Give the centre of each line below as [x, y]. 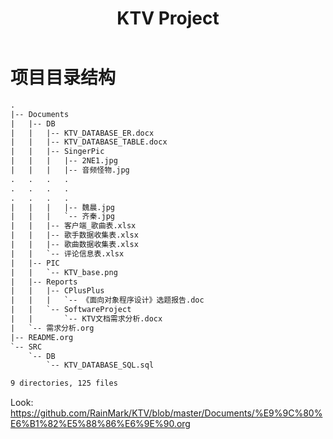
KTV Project [168, 18]
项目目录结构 [63, 78]
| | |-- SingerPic [57, 152]
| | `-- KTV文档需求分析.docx [86, 319]
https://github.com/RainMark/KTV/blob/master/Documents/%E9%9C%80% [166, 413]
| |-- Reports [44, 282]
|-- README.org [42, 337]
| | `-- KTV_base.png [64, 272]
